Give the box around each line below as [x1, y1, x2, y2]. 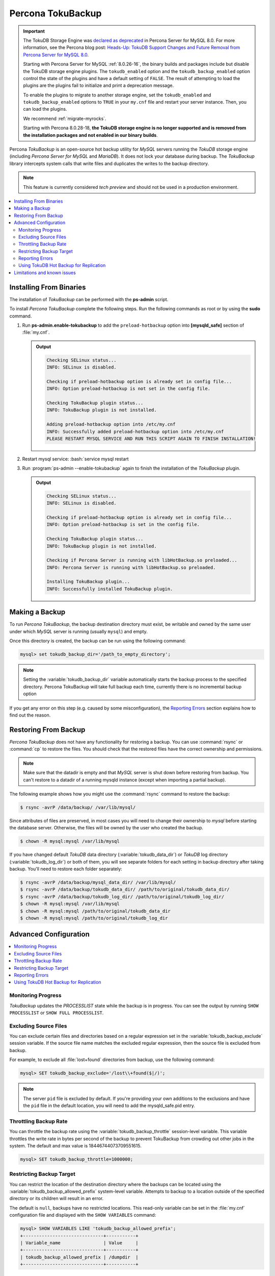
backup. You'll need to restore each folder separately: [9, 866, 122, 872]
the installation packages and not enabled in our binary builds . [23, 132, 158, 138]
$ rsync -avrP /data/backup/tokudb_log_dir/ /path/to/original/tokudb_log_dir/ [20, 894, 225, 899]
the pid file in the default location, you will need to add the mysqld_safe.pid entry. [23, 1102, 196, 1109]
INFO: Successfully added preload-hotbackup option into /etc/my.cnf [46, 429, 224, 434]
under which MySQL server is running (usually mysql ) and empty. [9, 628, 148, 634]
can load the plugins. [23, 106, 67, 112]
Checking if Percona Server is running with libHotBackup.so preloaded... [46, 557, 238, 563]
